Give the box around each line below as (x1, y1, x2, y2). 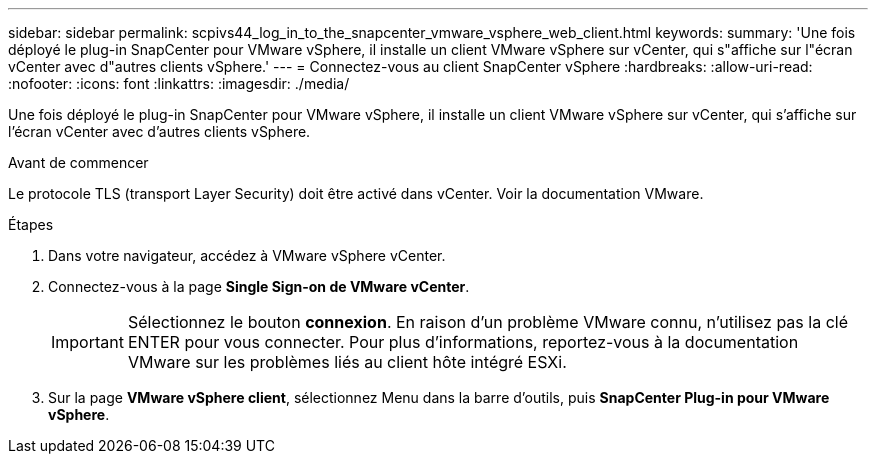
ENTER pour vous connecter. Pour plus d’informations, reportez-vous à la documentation (127, 332, 799, 352)
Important (51, 332, 124, 352)
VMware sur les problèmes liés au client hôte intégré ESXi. (127, 352, 567, 372)
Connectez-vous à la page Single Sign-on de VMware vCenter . (48, 278, 470, 295)
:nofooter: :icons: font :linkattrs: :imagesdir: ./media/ (8, 75, 350, 92)
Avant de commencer (8, 154, 149, 171)
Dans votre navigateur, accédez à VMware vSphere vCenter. (48, 247, 446, 264)
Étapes (8, 216, 54, 233)
